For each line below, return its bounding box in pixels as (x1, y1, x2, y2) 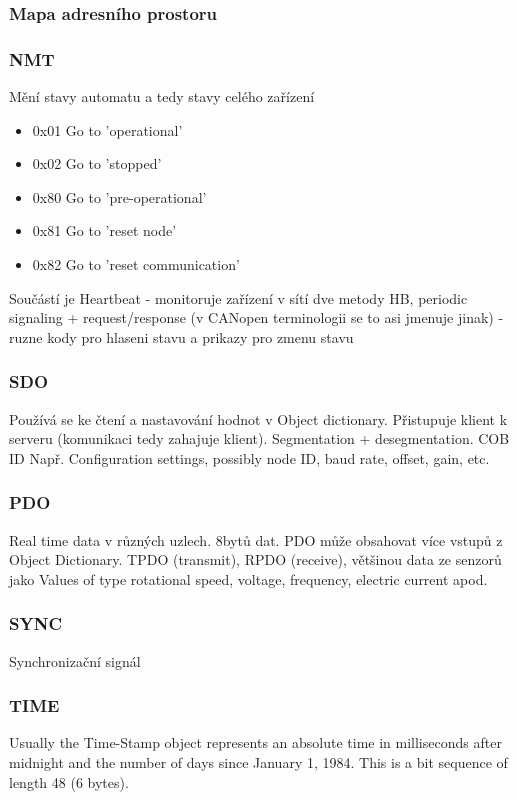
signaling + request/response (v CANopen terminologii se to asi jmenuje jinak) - (9, 307, 504, 328)
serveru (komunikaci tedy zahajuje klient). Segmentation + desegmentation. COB (9, 428, 510, 449)
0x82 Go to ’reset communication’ (32, 254, 240, 275)
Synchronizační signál (9, 650, 141, 671)
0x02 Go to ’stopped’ (32, 153, 162, 174)
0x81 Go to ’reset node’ (32, 220, 177, 241)
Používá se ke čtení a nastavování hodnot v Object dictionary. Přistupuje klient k (9, 408, 508, 429)
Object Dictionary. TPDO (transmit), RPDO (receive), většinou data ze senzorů (9, 549, 502, 570)
